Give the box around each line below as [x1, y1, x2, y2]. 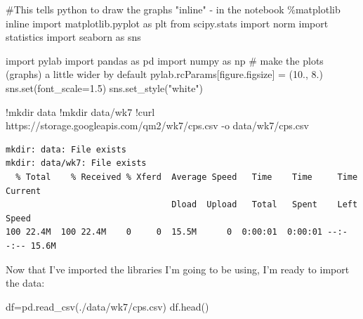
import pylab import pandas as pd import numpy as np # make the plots [6, 53, 324, 67]
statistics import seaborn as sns [6, 30, 141, 44]
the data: [6, 275, 45, 290]
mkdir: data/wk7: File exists [6, 158, 147, 169]
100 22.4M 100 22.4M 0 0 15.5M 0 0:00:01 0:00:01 [6, 227, 323, 237]
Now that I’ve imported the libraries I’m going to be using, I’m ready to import [6, 261, 350, 276]
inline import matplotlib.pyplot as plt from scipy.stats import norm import [6, 15, 329, 30]
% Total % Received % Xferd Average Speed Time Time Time [15, 171, 358, 182]
